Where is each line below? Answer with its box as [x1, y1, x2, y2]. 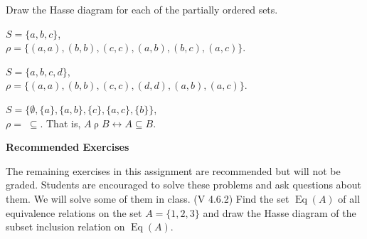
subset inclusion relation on [6, 219, 125, 234]
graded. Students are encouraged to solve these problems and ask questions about [6, 177, 362, 192]
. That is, [40, 115, 81, 130]
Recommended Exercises [6, 139, 129, 154]
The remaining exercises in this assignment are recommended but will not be [6, 163, 341, 178]
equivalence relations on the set [6, 205, 142, 220]
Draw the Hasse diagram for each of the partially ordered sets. [6, 2, 278, 16]
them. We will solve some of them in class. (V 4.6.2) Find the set [6, 191, 289, 206]
